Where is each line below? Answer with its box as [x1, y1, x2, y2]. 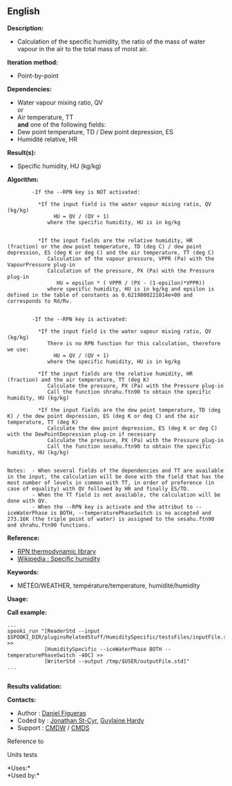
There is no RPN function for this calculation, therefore [47, 340, 221, 347]
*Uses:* [7, 764, 31, 772]
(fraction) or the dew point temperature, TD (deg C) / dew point [7, 243, 202, 250]
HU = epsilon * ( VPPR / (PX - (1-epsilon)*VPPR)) [56, 280, 206, 286]
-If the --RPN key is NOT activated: [32, 188, 140, 196]
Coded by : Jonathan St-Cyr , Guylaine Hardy [17, 716, 144, 724]
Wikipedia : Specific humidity [17, 554, 101, 563]
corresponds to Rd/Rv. [7, 298, 72, 304]
